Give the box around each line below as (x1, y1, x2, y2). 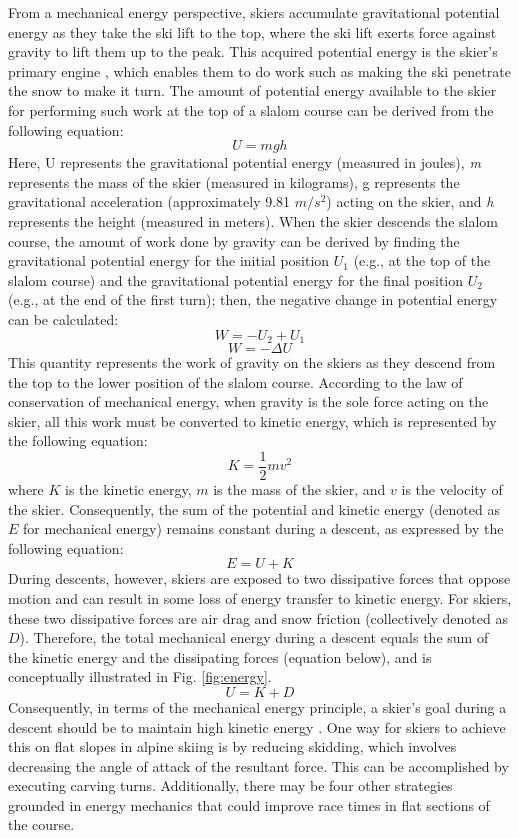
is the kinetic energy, (65, 478, 192, 499)
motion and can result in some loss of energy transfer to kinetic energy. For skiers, (8, 587, 512, 608)
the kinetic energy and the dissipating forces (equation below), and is (8, 646, 432, 667)
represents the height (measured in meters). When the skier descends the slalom (8, 210, 498, 231)
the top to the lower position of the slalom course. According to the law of (8, 371, 463, 392)
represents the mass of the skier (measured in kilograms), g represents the (8, 171, 460, 192)
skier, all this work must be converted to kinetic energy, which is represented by (8, 410, 497, 431)
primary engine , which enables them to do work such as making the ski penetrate (8, 60, 511, 81)
